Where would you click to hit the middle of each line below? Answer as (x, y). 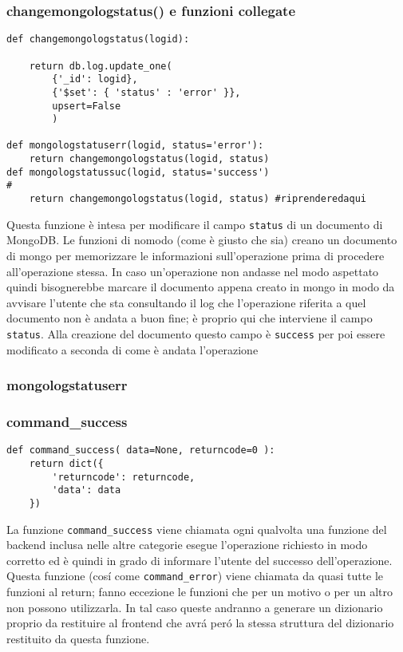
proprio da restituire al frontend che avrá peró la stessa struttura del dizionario (200, 623)
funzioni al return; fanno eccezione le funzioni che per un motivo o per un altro (200, 592)
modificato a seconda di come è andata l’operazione (132, 349)
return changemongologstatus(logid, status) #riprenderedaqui (198, 199)
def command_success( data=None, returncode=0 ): (141, 450)
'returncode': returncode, (124, 477)
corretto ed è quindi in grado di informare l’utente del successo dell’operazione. (200, 560)
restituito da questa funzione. (78, 638)
